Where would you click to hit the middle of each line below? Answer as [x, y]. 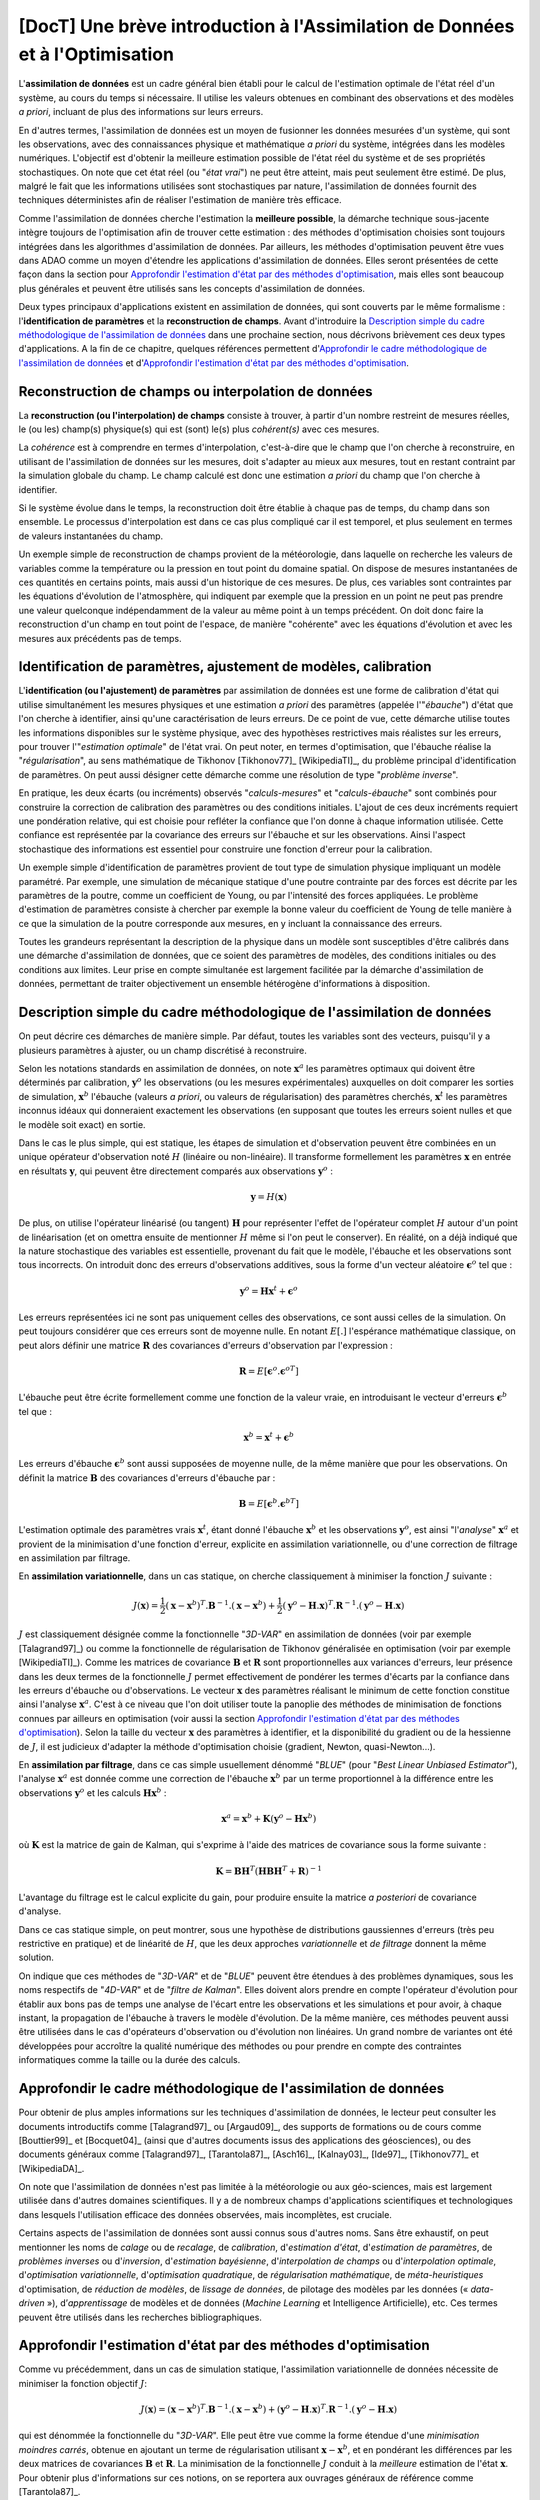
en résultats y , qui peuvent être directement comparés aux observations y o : [176, 1170]
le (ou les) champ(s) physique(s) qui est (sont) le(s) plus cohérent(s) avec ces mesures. [199, 429]
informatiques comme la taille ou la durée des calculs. [129, 2060]
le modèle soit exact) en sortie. [82, 1124]
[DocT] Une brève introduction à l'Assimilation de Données [266, 26]
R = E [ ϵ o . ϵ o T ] [268, 1370]
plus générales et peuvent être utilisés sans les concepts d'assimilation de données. [191, 288]
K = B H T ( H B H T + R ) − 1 [268, 1870]
